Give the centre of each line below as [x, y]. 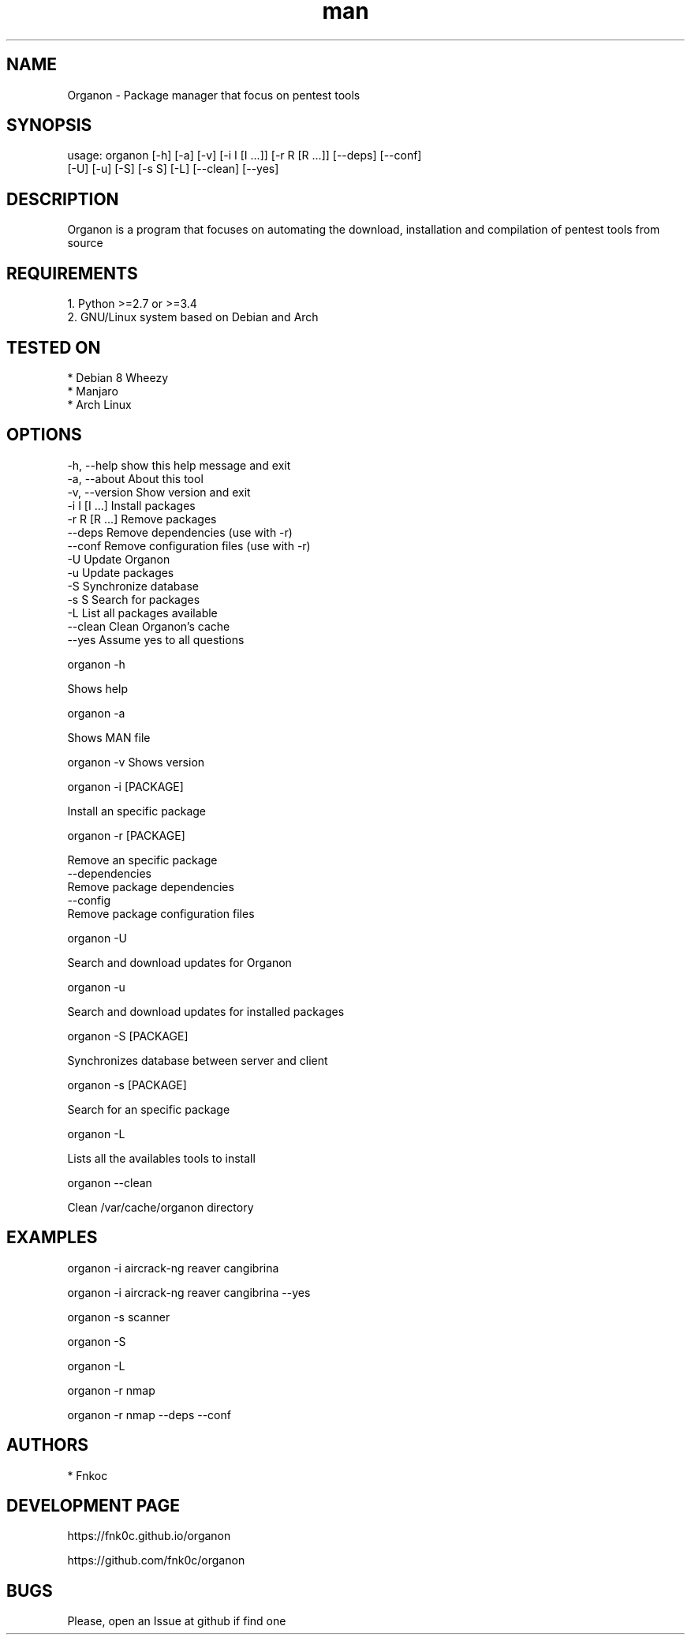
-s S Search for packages [134, 599]
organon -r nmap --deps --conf [149, 1414]
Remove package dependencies [151, 886]
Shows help [97, 688]
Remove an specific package [142, 860]
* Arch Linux [99, 404]
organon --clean [110, 1182]
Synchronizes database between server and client [198, 1060]
